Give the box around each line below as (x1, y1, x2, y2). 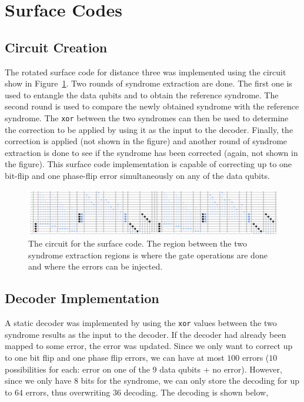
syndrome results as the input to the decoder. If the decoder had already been (5, 328, 286, 340)
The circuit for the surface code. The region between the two (28, 237, 247, 250)
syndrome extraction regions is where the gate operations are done (28, 248, 268, 261)
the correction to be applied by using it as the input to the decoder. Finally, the (5, 123, 293, 135)
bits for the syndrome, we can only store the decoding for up (81, 374, 299, 387)
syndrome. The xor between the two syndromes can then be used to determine (5, 111, 289, 124)
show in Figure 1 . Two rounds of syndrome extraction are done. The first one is (5, 77, 292, 89)
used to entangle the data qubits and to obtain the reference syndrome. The (5, 88, 279, 101)
